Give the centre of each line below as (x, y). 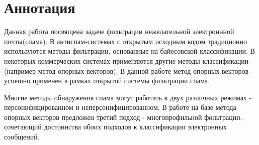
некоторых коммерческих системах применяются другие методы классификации (126, 60)
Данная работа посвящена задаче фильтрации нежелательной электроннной (119, 31)
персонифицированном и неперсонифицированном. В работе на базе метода (120, 107)
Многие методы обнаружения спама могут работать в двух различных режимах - (128, 97)
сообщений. (22, 137)
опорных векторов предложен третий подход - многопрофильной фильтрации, (123, 117)
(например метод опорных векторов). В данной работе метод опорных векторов (126, 70)
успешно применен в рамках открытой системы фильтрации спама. (107, 81)
